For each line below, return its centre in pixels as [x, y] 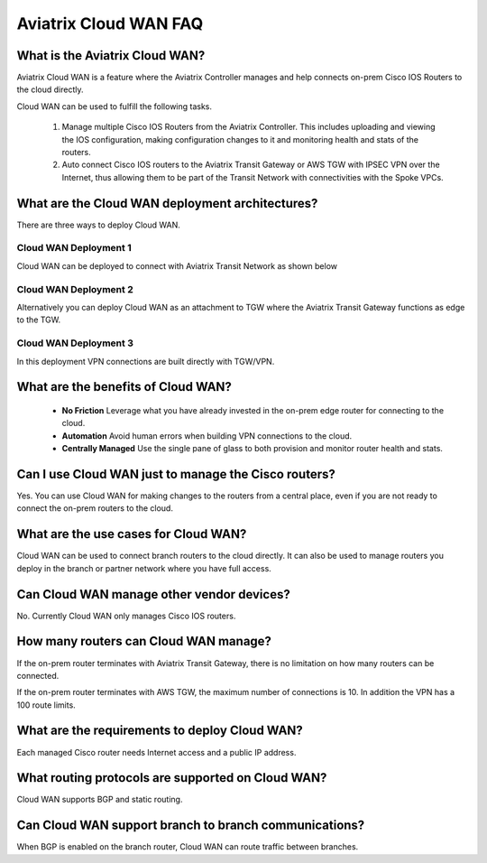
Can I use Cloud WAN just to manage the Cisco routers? [176, 474]
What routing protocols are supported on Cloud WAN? [172, 778]
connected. [38, 675]
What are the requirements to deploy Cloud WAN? [160, 731]
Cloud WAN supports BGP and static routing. [100, 800]
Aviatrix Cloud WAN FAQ [110, 23]
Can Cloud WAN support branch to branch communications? [191, 826]
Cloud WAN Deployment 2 [75, 289]
